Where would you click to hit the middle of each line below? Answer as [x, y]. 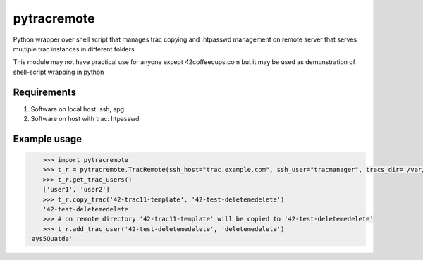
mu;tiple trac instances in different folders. [75, 49]
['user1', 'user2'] [76, 190]
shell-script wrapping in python [59, 72]
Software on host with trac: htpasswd [85, 119]
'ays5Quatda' [50, 239]
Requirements [45, 92]
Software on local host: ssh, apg [78, 109]
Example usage [48, 138]
